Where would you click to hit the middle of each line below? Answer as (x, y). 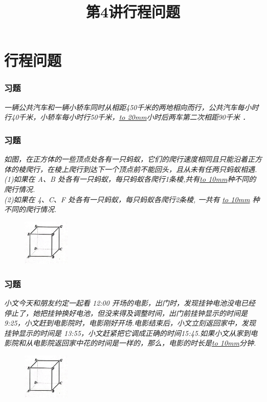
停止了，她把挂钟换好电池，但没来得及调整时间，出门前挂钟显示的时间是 (126, 313)
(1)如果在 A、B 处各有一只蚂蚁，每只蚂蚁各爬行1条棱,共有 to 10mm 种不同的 (130, 179)
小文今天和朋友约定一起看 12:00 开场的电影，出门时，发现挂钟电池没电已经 (130, 303)
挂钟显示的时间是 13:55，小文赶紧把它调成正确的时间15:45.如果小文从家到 (127, 333)
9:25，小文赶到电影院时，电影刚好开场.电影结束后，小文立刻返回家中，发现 (130, 323)
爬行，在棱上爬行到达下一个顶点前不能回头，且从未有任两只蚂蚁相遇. (141, 169)
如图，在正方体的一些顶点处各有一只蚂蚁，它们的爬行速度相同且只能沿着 (126, 159)
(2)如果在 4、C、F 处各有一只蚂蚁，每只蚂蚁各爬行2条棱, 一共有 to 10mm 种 (132, 199)
